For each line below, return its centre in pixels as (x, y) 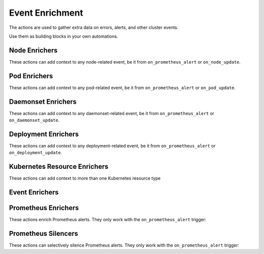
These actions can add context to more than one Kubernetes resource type (85, 178)
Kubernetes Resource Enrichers (59, 167)
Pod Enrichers (31, 76)
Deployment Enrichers (44, 134)
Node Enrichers (33, 50)
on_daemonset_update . (34, 120)
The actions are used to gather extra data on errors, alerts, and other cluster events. (94, 27)
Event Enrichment (46, 13)
